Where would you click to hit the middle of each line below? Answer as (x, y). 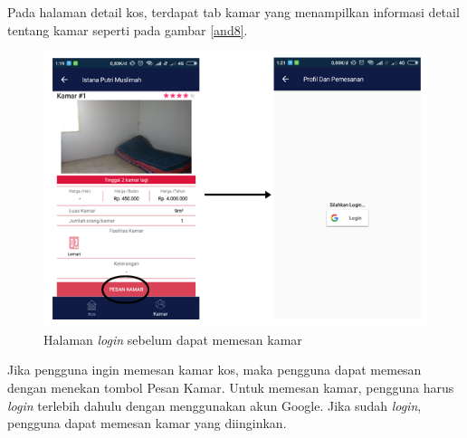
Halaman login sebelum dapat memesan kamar (173, 339)
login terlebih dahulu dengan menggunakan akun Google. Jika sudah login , (214, 405)
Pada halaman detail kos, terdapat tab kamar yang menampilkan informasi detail (233, 12)
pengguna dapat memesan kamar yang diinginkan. (147, 423)
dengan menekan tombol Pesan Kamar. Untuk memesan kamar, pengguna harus (231, 387)
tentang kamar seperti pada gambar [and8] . (128, 29)
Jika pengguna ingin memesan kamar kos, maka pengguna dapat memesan (214, 370)
